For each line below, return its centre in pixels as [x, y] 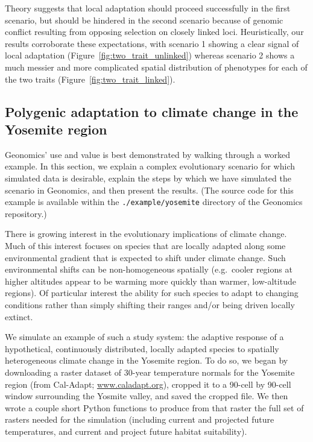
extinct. [19, 316]
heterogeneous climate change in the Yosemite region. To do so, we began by [147, 360]
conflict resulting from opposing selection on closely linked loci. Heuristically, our [154, 32]
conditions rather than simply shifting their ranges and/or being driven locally [150, 304]
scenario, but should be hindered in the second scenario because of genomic [144, 20]
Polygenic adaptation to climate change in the [152, 111]
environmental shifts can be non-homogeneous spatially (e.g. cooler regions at [149, 269]
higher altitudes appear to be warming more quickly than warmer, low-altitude [150, 281]
